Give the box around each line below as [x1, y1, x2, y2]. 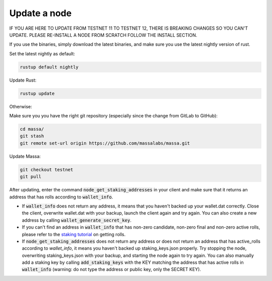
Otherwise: [9, 103, 32, 109]
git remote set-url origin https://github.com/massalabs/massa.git [20, 140, 190, 146]
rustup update [20, 91, 55, 96]
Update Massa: [9, 153, 41, 159]
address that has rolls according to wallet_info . [9, 194, 113, 200]
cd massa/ [20, 126, 44, 132]
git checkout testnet [20, 167, 74, 172]
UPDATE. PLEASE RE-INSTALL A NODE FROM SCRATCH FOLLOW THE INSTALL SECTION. [9, 32, 197, 38]
